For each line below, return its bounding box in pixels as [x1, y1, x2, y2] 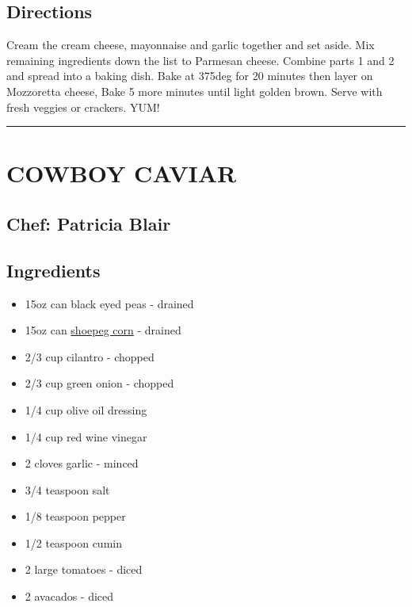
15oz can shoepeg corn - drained [25, 322, 181, 338]
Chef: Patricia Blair [6, 211, 171, 235]
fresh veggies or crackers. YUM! [6, 98, 160, 115]
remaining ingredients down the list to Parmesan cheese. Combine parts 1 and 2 [6, 52, 395, 68]
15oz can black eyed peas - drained [25, 295, 194, 311]
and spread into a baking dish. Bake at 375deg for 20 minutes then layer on [6, 67, 373, 84]
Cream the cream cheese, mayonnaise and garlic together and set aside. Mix [6, 36, 375, 53]
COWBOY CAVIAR [6, 157, 237, 189]
